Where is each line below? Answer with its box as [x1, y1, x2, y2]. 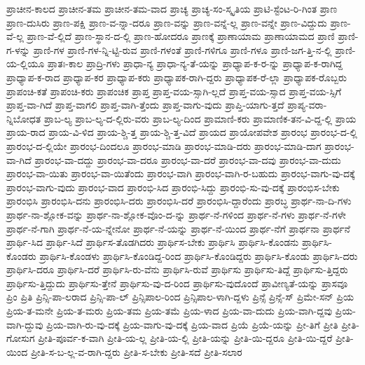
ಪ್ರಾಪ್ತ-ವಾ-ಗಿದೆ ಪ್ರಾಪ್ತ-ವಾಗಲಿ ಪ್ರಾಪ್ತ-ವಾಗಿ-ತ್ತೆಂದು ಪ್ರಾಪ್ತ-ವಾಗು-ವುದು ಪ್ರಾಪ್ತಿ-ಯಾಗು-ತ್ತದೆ [6, 97, 284, 112]
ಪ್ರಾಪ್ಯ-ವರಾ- [287, 97, 327, 112]
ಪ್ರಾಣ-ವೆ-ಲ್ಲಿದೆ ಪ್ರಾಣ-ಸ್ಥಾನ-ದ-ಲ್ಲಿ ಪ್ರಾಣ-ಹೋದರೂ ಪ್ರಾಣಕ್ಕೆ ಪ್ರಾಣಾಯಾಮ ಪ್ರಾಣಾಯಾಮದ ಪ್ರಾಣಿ [27, 29, 335, 43]
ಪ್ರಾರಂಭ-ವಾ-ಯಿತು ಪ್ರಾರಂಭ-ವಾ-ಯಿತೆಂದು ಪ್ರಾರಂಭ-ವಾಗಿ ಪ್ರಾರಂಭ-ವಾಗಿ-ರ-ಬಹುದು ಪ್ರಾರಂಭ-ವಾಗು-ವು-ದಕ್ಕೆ [6, 166, 355, 181]
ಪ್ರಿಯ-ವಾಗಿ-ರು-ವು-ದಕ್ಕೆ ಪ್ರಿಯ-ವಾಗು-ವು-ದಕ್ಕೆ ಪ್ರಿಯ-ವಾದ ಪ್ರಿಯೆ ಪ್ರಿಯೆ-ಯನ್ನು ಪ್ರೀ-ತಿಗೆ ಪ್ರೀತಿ [46, 317, 338, 331]
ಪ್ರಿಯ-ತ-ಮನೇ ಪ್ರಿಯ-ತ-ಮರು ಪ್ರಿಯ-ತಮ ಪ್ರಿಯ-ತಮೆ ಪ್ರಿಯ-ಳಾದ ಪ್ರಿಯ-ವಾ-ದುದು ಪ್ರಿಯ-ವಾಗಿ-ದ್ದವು [6, 303, 332, 318]
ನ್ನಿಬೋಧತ [6, 111, 41, 125]
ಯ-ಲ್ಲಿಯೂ [6, 56, 45, 71]
